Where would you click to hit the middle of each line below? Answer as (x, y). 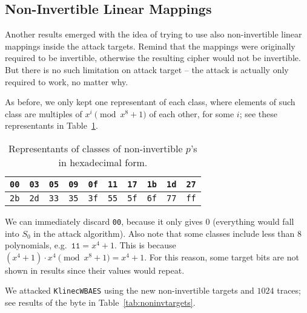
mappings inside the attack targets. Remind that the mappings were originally (150, 46)
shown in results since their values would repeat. (95, 270)
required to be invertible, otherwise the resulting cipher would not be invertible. (153, 58)
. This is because (145, 245)
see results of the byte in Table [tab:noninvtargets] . (100, 302)
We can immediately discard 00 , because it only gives (104, 221)
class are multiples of (44, 113)
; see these (259, 113)
